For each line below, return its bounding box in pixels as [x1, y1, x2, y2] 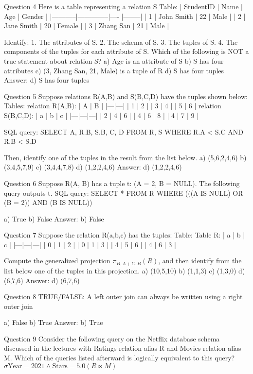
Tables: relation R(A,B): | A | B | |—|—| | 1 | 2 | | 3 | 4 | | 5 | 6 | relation [4, 101, 221, 111]
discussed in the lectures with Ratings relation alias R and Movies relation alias [4, 343, 241, 353]
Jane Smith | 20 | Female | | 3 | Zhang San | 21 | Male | [4, 20, 169, 31]
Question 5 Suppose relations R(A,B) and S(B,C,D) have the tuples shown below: [4, 91, 248, 101]
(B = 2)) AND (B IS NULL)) [4, 197, 92, 207]
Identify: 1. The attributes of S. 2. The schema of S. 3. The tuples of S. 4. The [4, 36, 238, 47]
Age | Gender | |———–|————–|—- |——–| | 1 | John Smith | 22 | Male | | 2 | [4, 11, 246, 21]
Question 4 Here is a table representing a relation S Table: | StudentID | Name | [4, 1, 243, 11]
